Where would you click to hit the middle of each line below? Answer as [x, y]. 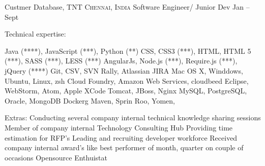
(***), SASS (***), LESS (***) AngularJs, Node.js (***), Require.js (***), [121, 61]
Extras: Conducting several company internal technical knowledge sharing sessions [133, 118]
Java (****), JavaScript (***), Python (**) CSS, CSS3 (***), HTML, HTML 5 [128, 51]
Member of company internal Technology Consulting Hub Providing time [119, 127]
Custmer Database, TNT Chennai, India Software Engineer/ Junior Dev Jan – [127, 7]
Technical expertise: [35, 34]
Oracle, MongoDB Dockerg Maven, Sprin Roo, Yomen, [90, 100]
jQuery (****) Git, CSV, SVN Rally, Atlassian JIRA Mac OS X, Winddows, [124, 70]
